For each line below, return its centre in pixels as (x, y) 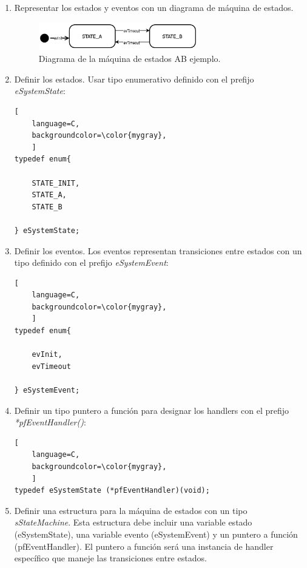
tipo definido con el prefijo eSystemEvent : (91, 262)
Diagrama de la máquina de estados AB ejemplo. (130, 59)
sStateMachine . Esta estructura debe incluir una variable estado (133, 522)
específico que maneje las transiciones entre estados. (110, 558)
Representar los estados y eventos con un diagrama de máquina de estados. (154, 7)
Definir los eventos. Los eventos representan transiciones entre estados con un (158, 250)
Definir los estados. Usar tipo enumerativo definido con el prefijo (134, 79)
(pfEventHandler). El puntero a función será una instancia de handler (144, 546)
